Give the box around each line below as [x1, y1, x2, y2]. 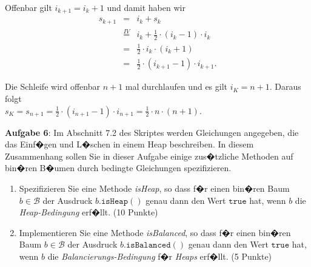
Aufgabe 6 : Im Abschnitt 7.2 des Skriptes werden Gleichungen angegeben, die [5, 126, 299, 138]
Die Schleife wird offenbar [5, 80, 100, 93]
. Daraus [269, 80, 301, 93]
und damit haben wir [107, 1, 186, 13]
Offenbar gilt [5, 1, 52, 13]
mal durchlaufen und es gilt [125, 80, 228, 93]
